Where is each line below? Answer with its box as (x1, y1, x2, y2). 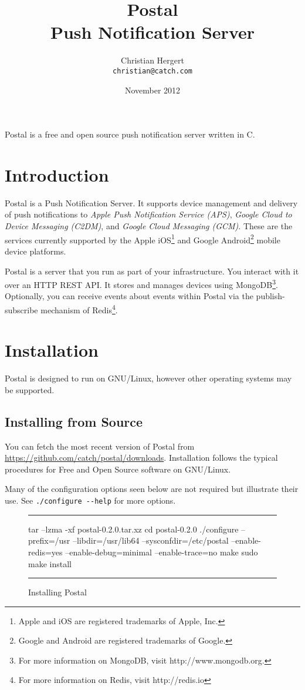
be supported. (5, 383, 55, 396)
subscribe (5, 303, 38, 316)
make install (28, 557, 72, 570)
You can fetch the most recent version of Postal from (5, 440, 195, 452)
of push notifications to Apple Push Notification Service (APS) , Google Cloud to (5, 208, 292, 220)
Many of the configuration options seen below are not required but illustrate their (5, 483, 299, 495)
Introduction (5, 162, 109, 186)
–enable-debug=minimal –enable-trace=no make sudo (65, 545, 258, 558)
